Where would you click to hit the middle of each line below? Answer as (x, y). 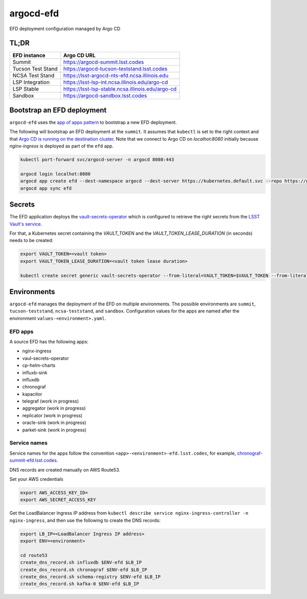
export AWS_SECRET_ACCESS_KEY (58, 500)
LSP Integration (31, 82)
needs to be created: (31, 240)
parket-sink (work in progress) (54, 430)
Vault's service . (26, 224)
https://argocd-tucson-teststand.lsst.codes (115, 69)
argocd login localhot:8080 (55, 174)
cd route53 (34, 555)
